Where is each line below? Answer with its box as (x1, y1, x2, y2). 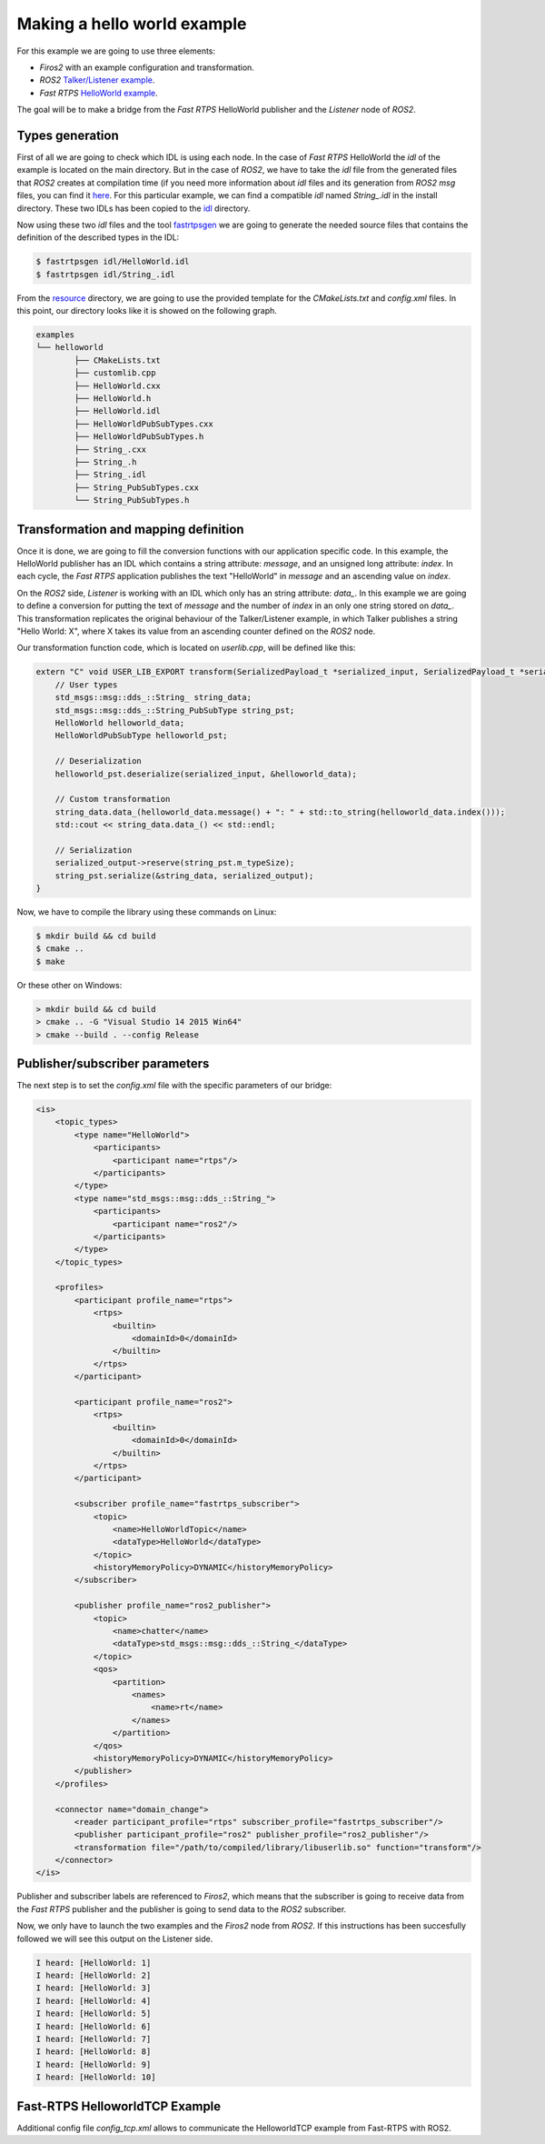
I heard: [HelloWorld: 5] (35, 2009, 152, 2019)
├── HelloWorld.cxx (74, 380, 161, 391)
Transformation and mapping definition (16, 521, 244, 536)
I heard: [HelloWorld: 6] (35, 2021, 152, 2031)
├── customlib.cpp (74, 368, 156, 378)
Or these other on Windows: (16, 979, 123, 990)
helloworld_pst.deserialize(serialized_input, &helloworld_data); (54, 768, 358, 779)
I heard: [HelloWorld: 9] (35, 2059, 152, 2069)
